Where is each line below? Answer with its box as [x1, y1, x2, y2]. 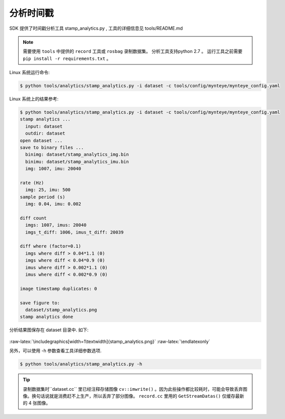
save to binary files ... [20, 145, 84, 151]
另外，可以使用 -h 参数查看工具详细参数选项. [9, 348, 102, 354]
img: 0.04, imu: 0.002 [25, 201, 82, 207]
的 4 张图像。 [23, 400, 50, 406]
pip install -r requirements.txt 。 [23, 55, 111, 62]
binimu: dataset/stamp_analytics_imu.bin [25, 159, 129, 164]
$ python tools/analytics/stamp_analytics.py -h [20, 361, 142, 367]
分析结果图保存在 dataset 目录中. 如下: [9, 327, 89, 333]
